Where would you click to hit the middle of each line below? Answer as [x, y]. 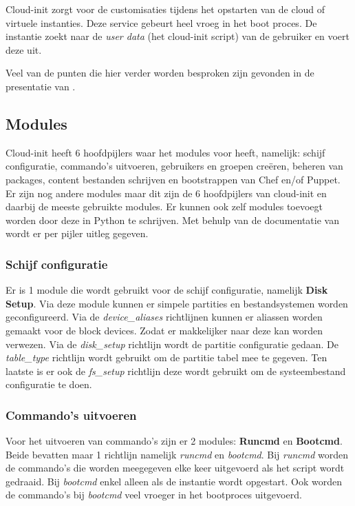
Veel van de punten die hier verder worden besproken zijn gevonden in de [160, 73]
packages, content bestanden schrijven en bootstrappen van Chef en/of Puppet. [173, 179]
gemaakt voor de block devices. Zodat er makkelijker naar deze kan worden [164, 330]
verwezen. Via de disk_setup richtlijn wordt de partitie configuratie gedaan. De [172, 344]
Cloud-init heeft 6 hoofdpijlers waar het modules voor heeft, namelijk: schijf [165, 152]
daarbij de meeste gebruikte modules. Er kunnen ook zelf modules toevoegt [164, 206]
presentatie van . [41, 86]
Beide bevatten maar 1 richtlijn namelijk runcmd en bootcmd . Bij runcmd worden [177, 454]
